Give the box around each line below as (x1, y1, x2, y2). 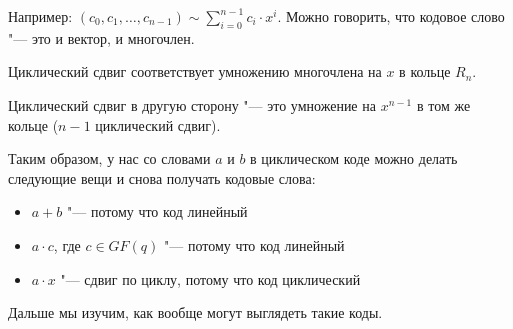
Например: (8, 6, 73, 26)
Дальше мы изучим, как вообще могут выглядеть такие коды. (8, 302, 383, 323)
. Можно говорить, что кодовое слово (277, 6, 505, 26)
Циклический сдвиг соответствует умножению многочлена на (8, 61, 382, 82)
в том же (416, 94, 471, 115)
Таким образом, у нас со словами (8, 148, 211, 169)
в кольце (399, 61, 451, 82)
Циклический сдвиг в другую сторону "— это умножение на (8, 94, 376, 115)
